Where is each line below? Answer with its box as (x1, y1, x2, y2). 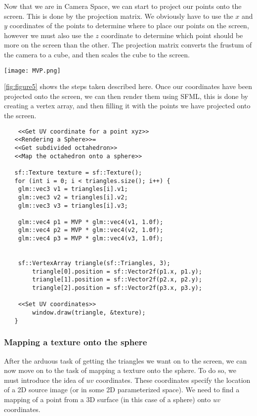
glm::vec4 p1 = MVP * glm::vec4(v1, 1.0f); (18, 218, 164, 226)
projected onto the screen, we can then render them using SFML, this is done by (4, 91, 248, 101)
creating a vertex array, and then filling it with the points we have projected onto (4, 100, 251, 111)
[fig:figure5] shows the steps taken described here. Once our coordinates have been (4, 81, 252, 92)
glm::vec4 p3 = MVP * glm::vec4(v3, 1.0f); (18, 235, 164, 242)
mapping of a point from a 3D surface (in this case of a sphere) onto (4, 394, 211, 404)
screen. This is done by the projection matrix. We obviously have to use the (4, 10, 233, 21)
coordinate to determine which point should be (101, 30, 243, 40)
